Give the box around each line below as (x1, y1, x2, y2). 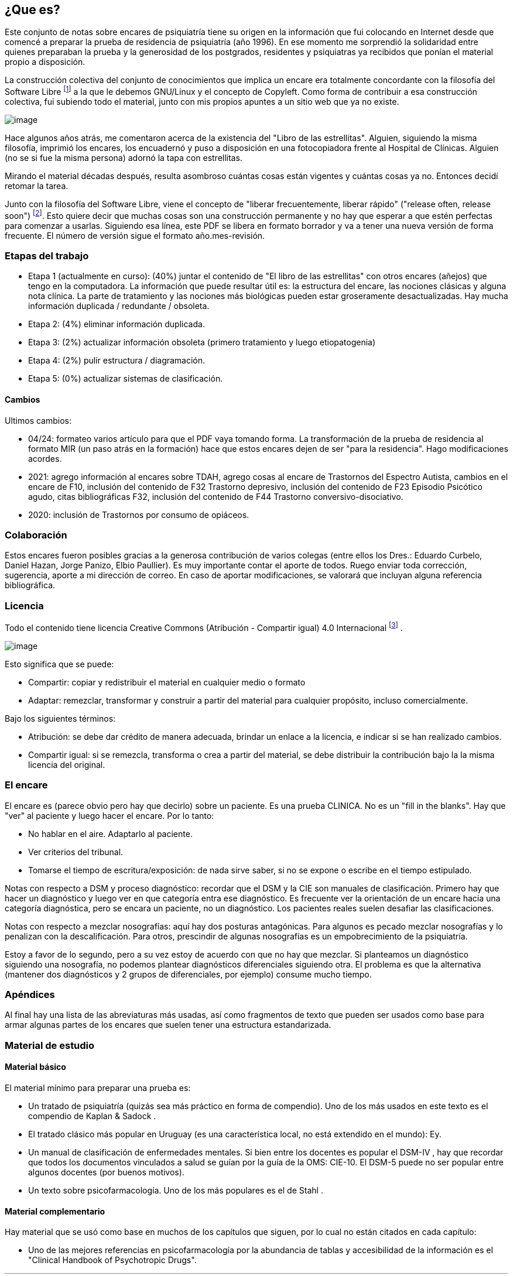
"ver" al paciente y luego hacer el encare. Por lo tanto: (5, 810, 214, 821)
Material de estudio (5, 1039, 95, 1051)
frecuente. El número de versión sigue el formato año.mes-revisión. (5, 230, 265, 241)
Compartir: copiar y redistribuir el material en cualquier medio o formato (28, 677, 306, 687)
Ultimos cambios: (5, 415, 72, 426)
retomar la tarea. (5, 181, 69, 191)
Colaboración (5, 529, 67, 541)
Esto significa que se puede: (5, 658, 114, 669)
